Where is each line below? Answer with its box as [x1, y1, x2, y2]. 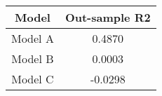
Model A [11, 30, 54, 46]
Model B [11, 50, 54, 67]
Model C [11, 71, 54, 87]
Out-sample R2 [65, 9, 151, 25]
